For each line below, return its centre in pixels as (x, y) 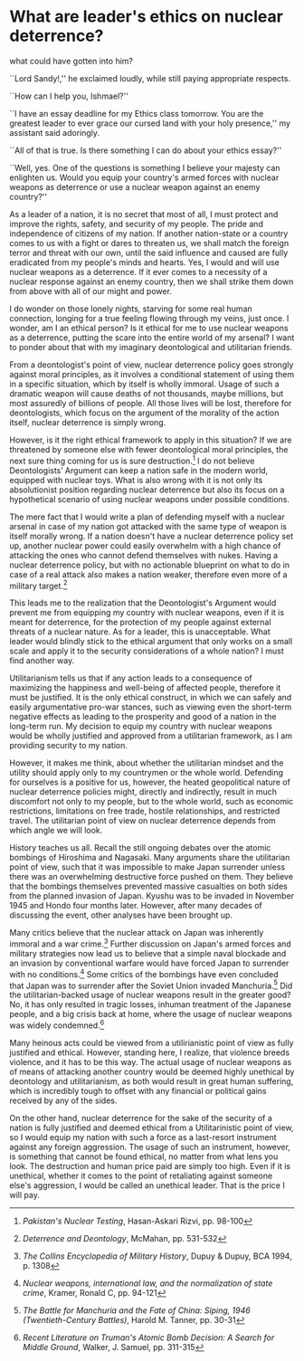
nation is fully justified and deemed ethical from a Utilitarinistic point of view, (152, 1128)
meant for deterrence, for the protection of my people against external (140, 623)
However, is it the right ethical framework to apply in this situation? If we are (151, 440)
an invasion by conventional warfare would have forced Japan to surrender (149, 963)
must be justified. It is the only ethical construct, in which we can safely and (151, 698)
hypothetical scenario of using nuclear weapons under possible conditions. (150, 499)
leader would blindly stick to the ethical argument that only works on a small (151, 642)
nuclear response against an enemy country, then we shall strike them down (152, 281)
